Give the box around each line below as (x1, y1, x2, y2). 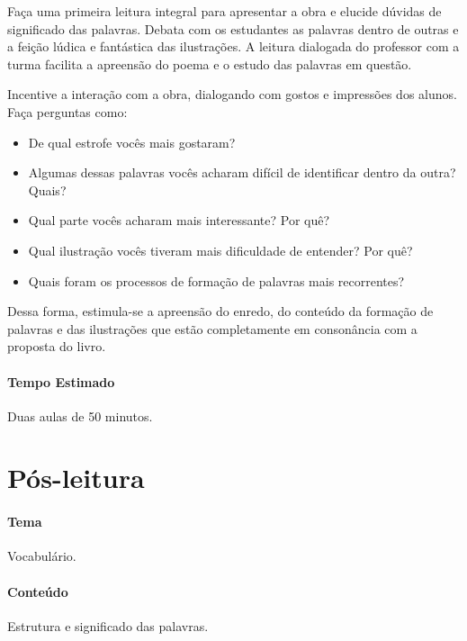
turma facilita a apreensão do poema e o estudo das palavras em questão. (7, 54, 412, 73)
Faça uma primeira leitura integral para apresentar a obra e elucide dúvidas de (7, 2, 442, 20)
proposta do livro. (7, 337, 106, 356)
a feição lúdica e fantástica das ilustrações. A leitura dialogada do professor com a (7, 37, 460, 56)
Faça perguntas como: (7, 102, 128, 121)
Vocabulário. (7, 546, 76, 565)
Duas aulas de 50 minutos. (7, 406, 153, 425)
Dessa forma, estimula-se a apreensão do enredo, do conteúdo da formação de (7, 302, 434, 320)
